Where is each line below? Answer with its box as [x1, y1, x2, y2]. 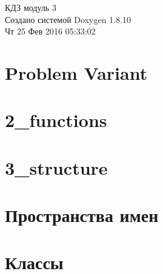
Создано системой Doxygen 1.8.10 [5, 13, 131, 25]
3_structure [5, 155, 108, 180]
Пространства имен [5, 203, 159, 227]
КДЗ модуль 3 [5, 1, 56, 13]
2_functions [5, 108, 107, 132]
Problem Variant [5, 60, 148, 85]
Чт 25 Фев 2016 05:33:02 [5, 25, 96, 38]
